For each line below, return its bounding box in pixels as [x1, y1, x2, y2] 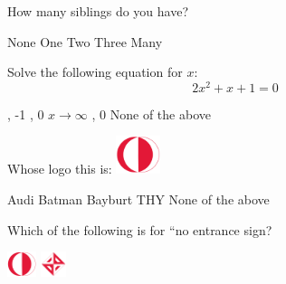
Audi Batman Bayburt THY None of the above [7, 190, 270, 209]
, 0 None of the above [91, 104, 211, 123]
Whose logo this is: [7, 159, 112, 178]
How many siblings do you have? [7, 2, 189, 20]
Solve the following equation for [7, 62, 183, 81]
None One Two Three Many [7, 32, 163, 51]
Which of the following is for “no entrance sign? [7, 220, 272, 239]
